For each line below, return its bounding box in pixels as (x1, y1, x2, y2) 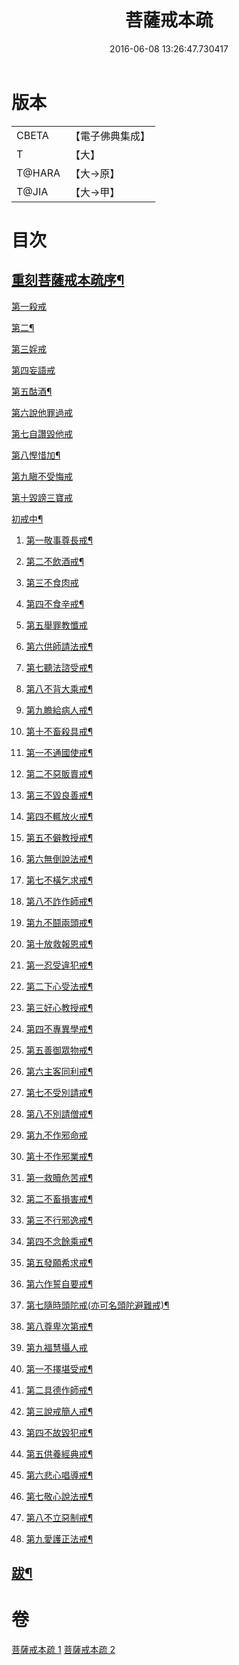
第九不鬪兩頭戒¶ (25, 916, 94, 928)
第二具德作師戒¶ (25, 1384, 94, 1396)
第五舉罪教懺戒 (25, 619, 88, 631)
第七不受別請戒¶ (25, 1086, 94, 1098)
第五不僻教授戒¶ (25, 831, 94, 843)
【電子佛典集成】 (70, 129, 151, 143)
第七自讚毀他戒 (11, 427, 73, 440)
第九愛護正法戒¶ (25, 1532, 94, 1545)
